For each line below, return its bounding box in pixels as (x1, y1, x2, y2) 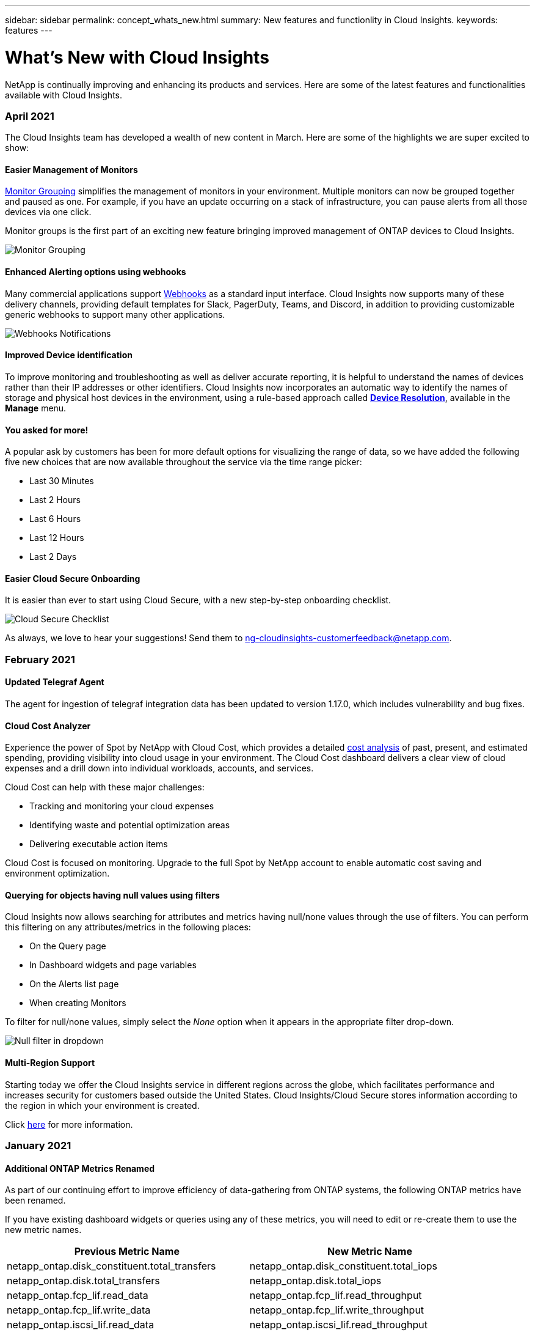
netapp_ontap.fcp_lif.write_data (7, 1304, 151, 1317)
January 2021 (5, 1139, 71, 1152)
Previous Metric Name (74, 1245, 180, 1258)
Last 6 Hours (29, 513, 81, 524)
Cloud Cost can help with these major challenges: (5, 782, 205, 793)
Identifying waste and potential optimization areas (29, 820, 230, 831)
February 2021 (5, 653, 75, 666)
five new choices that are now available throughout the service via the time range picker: (5, 457, 362, 468)
